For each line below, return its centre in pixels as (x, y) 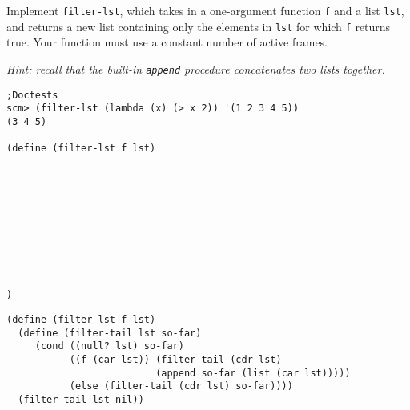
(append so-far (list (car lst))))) (253, 373)
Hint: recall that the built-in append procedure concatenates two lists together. (196, 68)
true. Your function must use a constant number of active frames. (167, 42)
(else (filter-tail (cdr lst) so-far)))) (181, 386)
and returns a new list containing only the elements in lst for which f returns (199, 26)
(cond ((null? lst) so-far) (109, 346)
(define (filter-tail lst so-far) (110, 333)
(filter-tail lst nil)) (81, 400)
